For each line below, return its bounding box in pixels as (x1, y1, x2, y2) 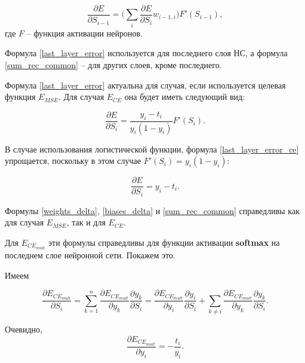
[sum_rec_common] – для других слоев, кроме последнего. (5, 58, 222, 71)
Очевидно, (5, 323, 42, 335)
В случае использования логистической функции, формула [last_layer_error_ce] (5, 142, 299, 155)
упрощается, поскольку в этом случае (5, 154, 141, 167)
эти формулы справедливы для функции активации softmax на (48, 236, 280, 248)
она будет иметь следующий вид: (124, 90, 245, 103)
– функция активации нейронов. (26, 26, 143, 39)
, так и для (66, 216, 106, 228)
